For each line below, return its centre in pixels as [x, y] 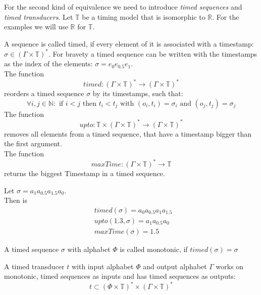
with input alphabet [102, 266]
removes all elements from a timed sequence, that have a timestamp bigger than [128, 133]
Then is [16, 200]
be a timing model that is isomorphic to [144, 16]
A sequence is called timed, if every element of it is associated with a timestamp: [129, 43]
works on [230, 266]
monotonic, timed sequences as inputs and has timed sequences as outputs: [120, 276]
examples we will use [36, 27]
